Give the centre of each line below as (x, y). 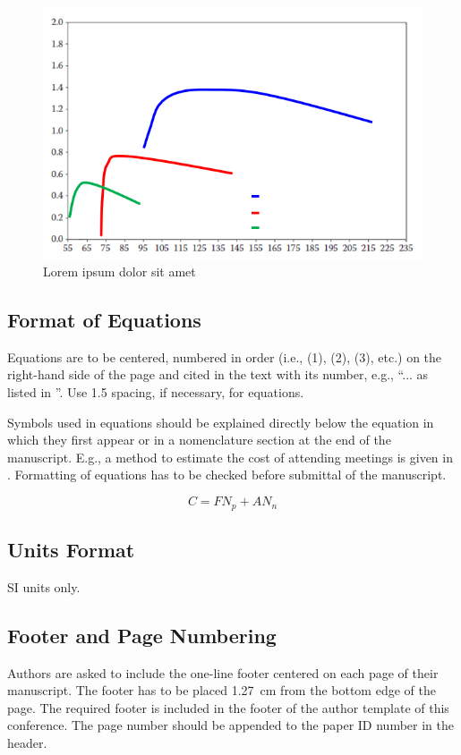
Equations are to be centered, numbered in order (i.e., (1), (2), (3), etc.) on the (225, 356)
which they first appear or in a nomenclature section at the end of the (199, 440)
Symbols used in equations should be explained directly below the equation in (221, 422)
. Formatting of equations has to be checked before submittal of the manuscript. (227, 475)
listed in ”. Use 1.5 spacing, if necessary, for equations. (156, 392)
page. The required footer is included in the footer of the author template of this (228, 707)
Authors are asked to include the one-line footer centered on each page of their (223, 672)
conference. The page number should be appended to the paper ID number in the (230, 725)
